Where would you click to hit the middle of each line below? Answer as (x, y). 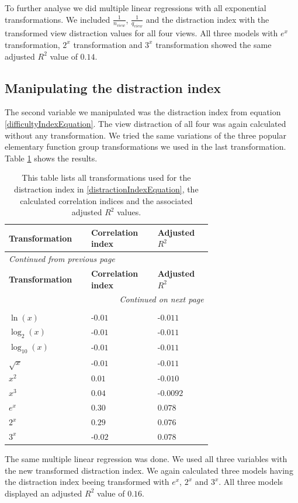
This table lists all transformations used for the (106, 178)
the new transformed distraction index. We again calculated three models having (149, 470)
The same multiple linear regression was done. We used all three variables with (146, 458)
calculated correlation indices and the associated (106, 200)
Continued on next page (162, 299)
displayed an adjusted (44, 493)
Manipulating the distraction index (113, 87)
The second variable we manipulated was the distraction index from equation (143, 112)
